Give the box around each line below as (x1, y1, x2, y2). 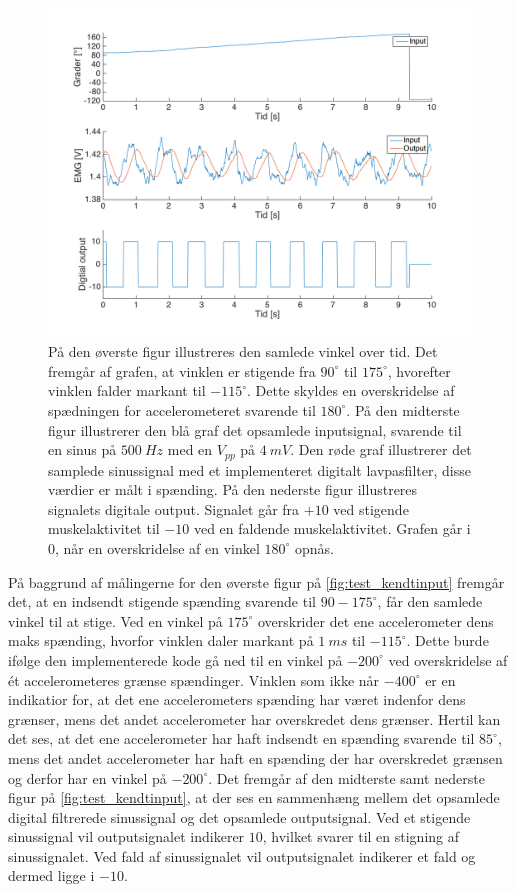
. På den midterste (346, 399, 460, 420)
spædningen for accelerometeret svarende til (48, 399, 316, 420)
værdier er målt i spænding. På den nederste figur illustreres (48, 479, 418, 500)
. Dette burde (406, 630, 489, 651)
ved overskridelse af (388, 649, 508, 670)
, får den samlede (377, 591, 483, 612)
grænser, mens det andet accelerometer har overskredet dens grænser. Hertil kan (8, 708, 501, 729)
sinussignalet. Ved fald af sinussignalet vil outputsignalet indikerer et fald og (8, 845, 476, 866)
